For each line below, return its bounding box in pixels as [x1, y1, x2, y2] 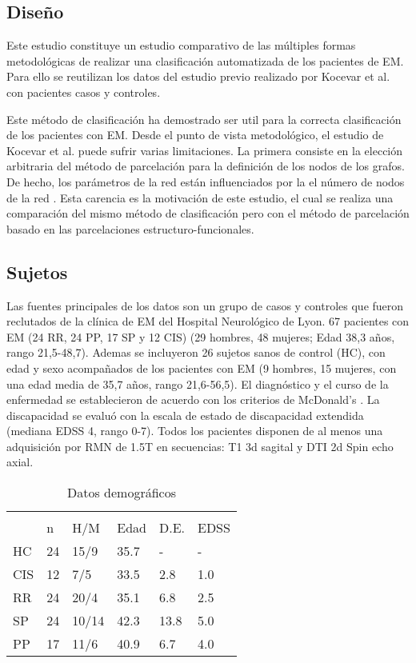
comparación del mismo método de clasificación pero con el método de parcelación [6, 205, 410, 222]
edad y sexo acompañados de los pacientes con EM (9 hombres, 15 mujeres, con [6, 359, 397, 376]
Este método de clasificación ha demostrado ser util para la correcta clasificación [6, 110, 402, 127]
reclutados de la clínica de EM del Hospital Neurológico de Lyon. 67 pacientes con [6, 313, 410, 330]
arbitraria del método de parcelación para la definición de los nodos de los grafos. [6, 158, 405, 174]
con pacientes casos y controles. [6, 83, 161, 100]
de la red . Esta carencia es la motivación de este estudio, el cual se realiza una [6, 189, 394, 206]
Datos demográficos [66, 483, 176, 502]
